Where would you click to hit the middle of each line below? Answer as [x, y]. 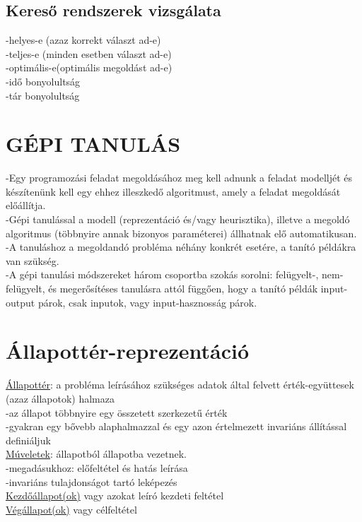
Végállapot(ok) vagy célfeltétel [71, 509]
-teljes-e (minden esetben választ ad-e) [89, 53]
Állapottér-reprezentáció [128, 351]
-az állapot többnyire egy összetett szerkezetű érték [117, 412]
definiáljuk [28, 440]
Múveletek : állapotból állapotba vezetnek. [96, 454]
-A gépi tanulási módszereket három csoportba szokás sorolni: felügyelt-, [162, 274]
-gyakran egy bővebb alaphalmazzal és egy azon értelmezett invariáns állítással [176, 426]
